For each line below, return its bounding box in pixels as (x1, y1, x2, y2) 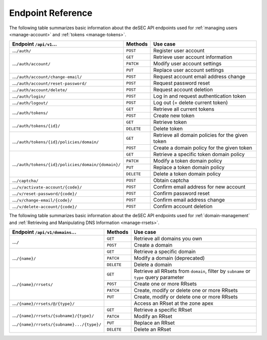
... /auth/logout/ (12, 99, 48, 106)
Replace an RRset (133, 320, 175, 327)
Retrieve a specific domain (133, 248, 196, 255)
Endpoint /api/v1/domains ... (12, 228, 77, 235)
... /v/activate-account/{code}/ (12, 183, 82, 190)
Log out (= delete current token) (153, 99, 228, 106)
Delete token (153, 125, 183, 132)
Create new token (153, 112, 195, 119)
